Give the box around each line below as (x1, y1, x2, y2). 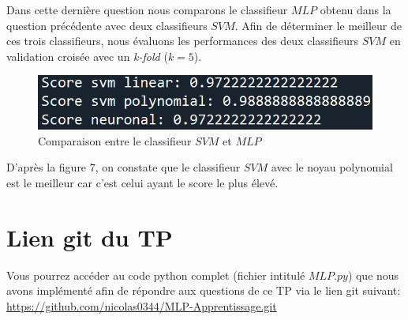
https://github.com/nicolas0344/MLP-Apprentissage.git (6, 297, 277, 314)
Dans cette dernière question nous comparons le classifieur (6, 2, 288, 17)
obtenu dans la (320, 2, 391, 17)
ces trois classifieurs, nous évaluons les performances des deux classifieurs (6, 32, 359, 49)
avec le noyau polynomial (271, 159, 393, 175)
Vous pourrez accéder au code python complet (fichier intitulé (6, 266, 305, 283)
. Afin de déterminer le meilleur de (234, 17, 402, 33)
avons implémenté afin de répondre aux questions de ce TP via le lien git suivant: (6, 282, 401, 299)
